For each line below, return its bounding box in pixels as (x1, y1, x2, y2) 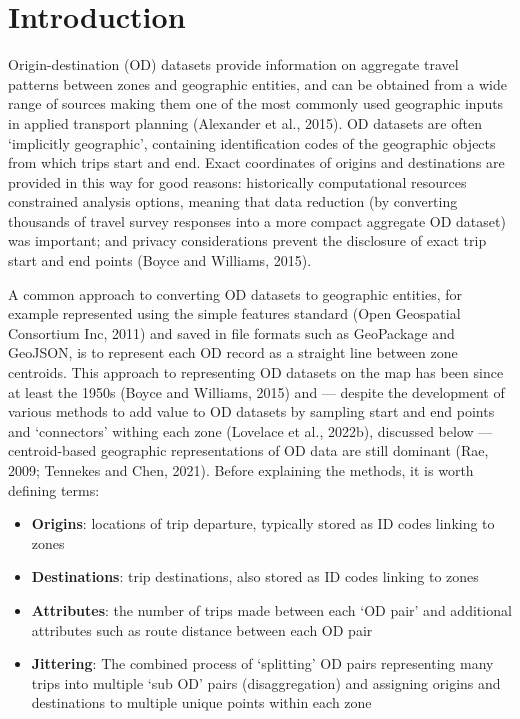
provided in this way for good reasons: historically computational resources (8, 171, 467, 192)
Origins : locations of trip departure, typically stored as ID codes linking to (31, 513, 495, 534)
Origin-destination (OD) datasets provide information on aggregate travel (8, 54, 459, 75)
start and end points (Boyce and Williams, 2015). (8, 250, 312, 271)
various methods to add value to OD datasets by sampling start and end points (8, 401, 495, 422)
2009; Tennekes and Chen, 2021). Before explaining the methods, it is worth (8, 460, 474, 480)
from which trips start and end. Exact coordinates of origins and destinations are (8, 152, 505, 173)
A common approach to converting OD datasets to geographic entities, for (8, 283, 463, 304)
